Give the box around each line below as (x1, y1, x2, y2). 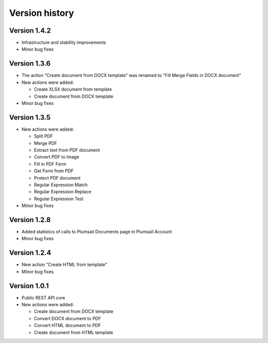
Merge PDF (34, 140, 57, 146)
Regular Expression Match (34, 182, 88, 188)
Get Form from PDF (34, 168, 74, 174)
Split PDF (34, 133, 53, 139)
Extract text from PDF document (34, 147, 100, 153)
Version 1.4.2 (9, 26, 51, 35)
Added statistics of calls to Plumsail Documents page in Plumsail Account (21, 229, 172, 235)
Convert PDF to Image (34, 154, 79, 160)
